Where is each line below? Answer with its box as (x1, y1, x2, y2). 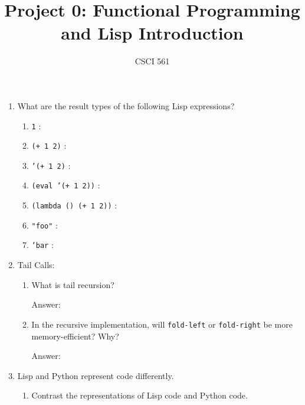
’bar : (31, 239, 54, 251)
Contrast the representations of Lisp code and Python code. (31, 389, 248, 401)
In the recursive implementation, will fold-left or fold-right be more (31, 318, 293, 330)
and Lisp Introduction (61, 21, 244, 45)
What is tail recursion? (31, 278, 114, 290)
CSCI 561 (135, 55, 170, 67)
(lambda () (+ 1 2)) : (31, 199, 117, 211)
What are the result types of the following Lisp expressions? (17, 99, 235, 112)
